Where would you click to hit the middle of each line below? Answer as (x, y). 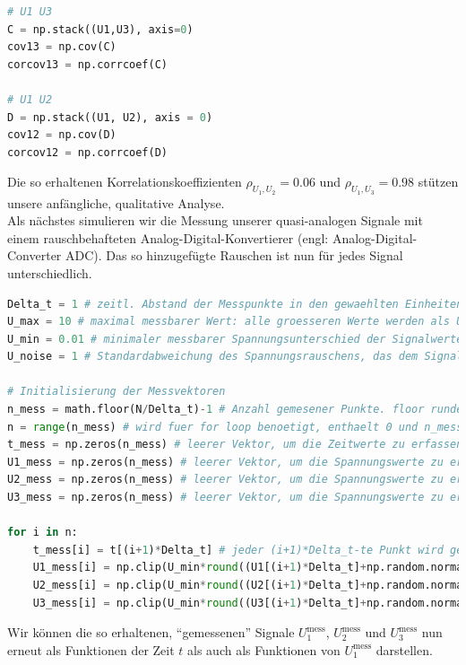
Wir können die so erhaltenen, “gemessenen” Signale (151, 632)
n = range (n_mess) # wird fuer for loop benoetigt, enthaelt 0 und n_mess (235, 427)
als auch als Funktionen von (264, 649)
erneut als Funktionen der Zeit (91, 649)
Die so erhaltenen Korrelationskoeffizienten (125, 182)
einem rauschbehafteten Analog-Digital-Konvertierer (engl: (168, 237)
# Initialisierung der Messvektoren (116, 392)
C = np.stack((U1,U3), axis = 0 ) (100, 29)
